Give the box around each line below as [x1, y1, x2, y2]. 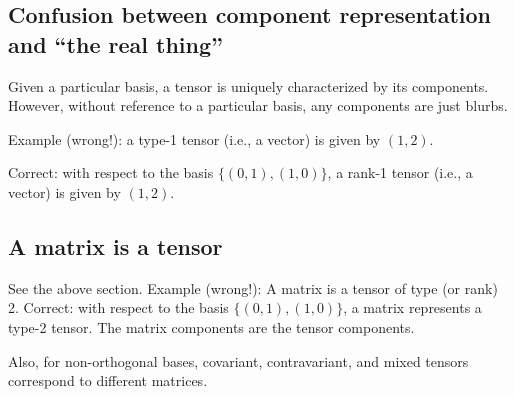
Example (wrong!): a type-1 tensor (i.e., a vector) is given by [8, 128, 381, 149]
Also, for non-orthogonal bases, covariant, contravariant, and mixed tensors [8, 350, 469, 371]
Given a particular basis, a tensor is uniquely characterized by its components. [8, 75, 489, 96]
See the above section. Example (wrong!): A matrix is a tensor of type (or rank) [8, 277, 498, 298]
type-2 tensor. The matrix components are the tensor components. [8, 316, 415, 337]
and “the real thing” [8, 28, 224, 59]
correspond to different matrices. [8, 370, 208, 391]
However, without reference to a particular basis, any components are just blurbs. [8, 95, 508, 116]
